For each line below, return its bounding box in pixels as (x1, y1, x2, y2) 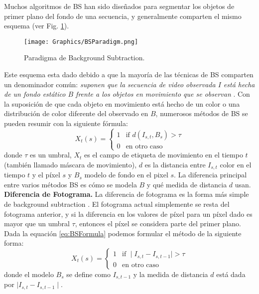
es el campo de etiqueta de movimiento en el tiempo (84, 149, 243, 160)
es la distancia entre (144, 159, 206, 169)
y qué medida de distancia (146, 179, 227, 189)
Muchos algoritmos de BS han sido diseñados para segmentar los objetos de (4, 1, 235, 11)
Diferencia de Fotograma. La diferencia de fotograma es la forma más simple (4, 189, 249, 199)
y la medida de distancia (133, 269, 208, 279)
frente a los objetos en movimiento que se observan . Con (76, 89, 250, 99)
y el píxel (32, 169, 60, 180)
